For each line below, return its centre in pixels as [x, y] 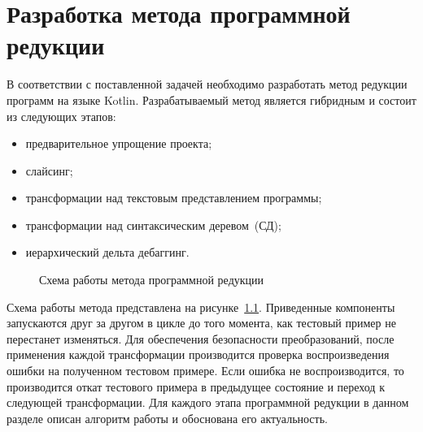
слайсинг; [49, 170]
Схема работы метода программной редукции [152, 280]
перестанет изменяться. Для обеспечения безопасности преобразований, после [201, 338]
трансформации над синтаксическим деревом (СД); [153, 225]
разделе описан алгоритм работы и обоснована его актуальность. [167, 418]
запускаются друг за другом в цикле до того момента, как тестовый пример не [201, 323]
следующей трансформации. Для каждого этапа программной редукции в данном [208, 402]
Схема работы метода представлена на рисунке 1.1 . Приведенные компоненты [201, 307]
